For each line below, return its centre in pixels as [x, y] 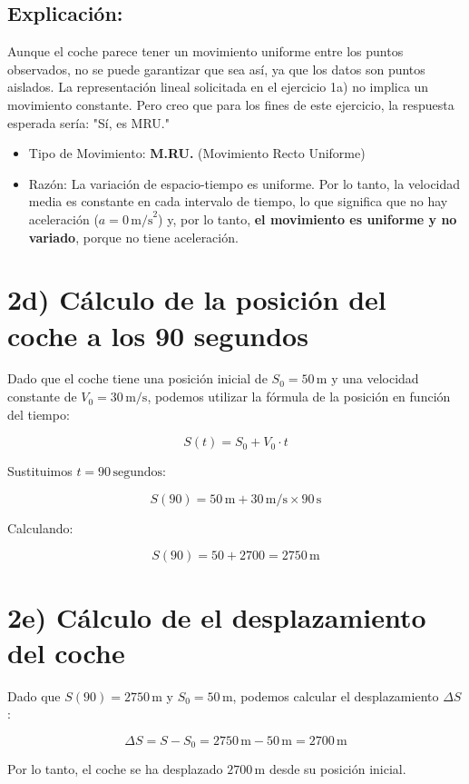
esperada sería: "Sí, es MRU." [88, 122]
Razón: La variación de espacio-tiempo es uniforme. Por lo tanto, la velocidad [244, 183]
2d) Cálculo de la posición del [197, 299]
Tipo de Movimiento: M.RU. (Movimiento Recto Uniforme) [197, 153]
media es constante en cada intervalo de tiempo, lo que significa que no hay [238, 201]
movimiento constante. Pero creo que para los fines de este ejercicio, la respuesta [231, 104]
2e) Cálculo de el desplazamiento [217, 616]
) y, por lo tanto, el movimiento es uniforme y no [308, 218]
